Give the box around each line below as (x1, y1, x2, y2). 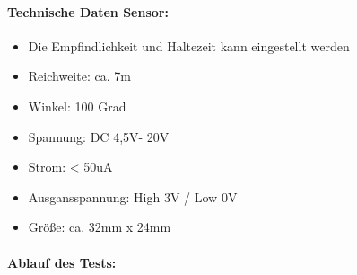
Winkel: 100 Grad (28, 96, 126, 115)
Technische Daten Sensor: (7, 2, 169, 21)
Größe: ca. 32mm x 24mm (28, 217, 171, 236)
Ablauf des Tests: (7, 253, 117, 271)
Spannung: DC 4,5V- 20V (28, 127, 170, 146)
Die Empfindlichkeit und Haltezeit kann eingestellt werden (28, 36, 350, 55)
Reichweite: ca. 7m (28, 67, 131, 85)
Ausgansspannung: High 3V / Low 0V (28, 187, 238, 206)
